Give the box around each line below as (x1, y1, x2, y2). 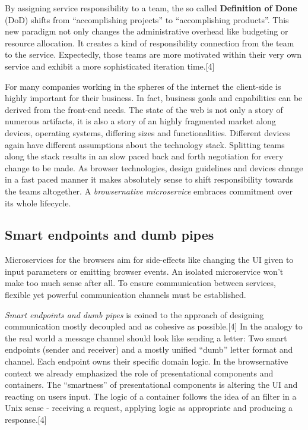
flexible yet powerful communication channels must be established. (5, 288, 246, 301)
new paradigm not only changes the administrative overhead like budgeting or (5, 25, 288, 37)
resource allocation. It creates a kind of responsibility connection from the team (5, 36, 294, 49)
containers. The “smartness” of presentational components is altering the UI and (5, 378, 298, 391)
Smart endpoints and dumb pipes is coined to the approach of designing (5, 308, 264, 321)
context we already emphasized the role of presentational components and (5, 366, 274, 379)
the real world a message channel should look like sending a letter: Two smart (5, 331, 287, 344)
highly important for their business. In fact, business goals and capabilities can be (5, 92, 303, 104)
